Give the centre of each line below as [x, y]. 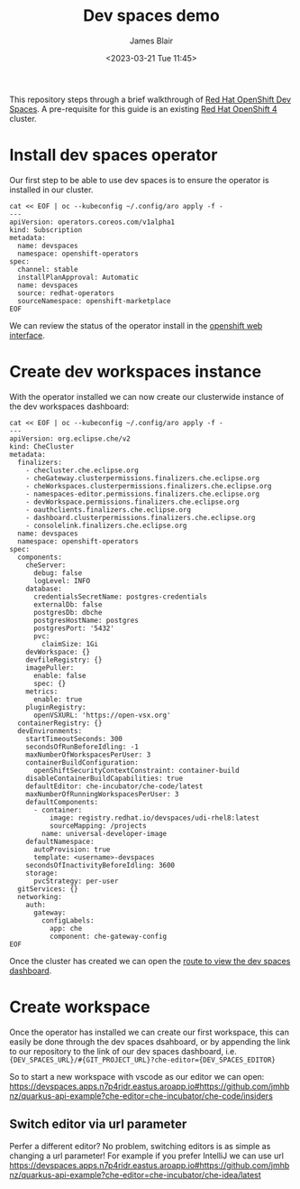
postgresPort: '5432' [74, 628]
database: [44, 589]
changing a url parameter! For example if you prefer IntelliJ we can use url [146, 1156]
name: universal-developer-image [105, 833]
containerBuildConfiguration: [82, 762]
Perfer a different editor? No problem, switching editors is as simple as [140, 1146]
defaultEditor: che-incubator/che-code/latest [114, 786]
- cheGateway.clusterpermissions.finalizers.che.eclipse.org [142, 478]
